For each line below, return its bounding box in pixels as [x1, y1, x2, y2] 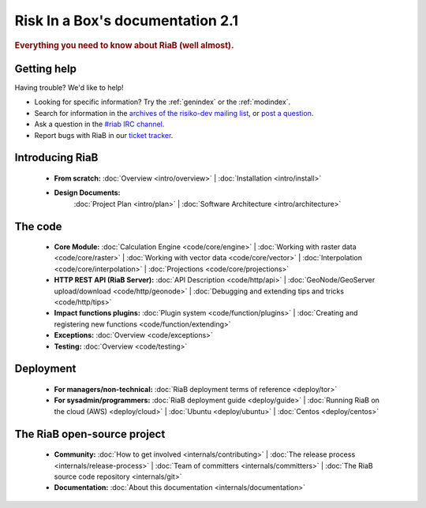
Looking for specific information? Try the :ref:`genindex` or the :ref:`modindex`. [34, 97, 291, 106]
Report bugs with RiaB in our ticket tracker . [34, 130, 174, 140]
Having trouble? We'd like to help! [14, 83, 124, 92]
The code [14, 219, 62, 233]
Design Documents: [54, 188, 121, 197]
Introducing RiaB [14, 151, 99, 165]
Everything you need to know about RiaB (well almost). [14, 39, 234, 50]
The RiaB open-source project [14, 427, 166, 441]
